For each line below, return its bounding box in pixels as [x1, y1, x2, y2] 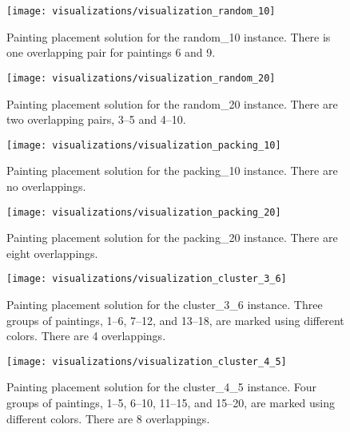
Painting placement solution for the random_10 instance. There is [6, 28, 331, 45]
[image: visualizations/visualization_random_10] [6, 6, 276, 17]
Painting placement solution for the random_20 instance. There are [6, 95, 338, 112]
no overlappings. [6, 177, 86, 194]
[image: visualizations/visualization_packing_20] [6, 206, 281, 218]
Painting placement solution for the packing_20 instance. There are [6, 229, 338, 246]
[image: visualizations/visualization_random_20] [6, 72, 276, 84]
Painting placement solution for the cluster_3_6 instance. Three [6, 296, 323, 313]
